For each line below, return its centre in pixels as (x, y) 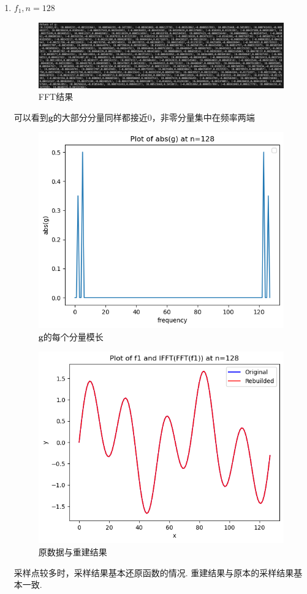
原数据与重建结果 (73, 552)
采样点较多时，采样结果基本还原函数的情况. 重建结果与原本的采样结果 (154, 572)
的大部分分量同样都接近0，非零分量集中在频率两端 (154, 117)
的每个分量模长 (73, 336)
